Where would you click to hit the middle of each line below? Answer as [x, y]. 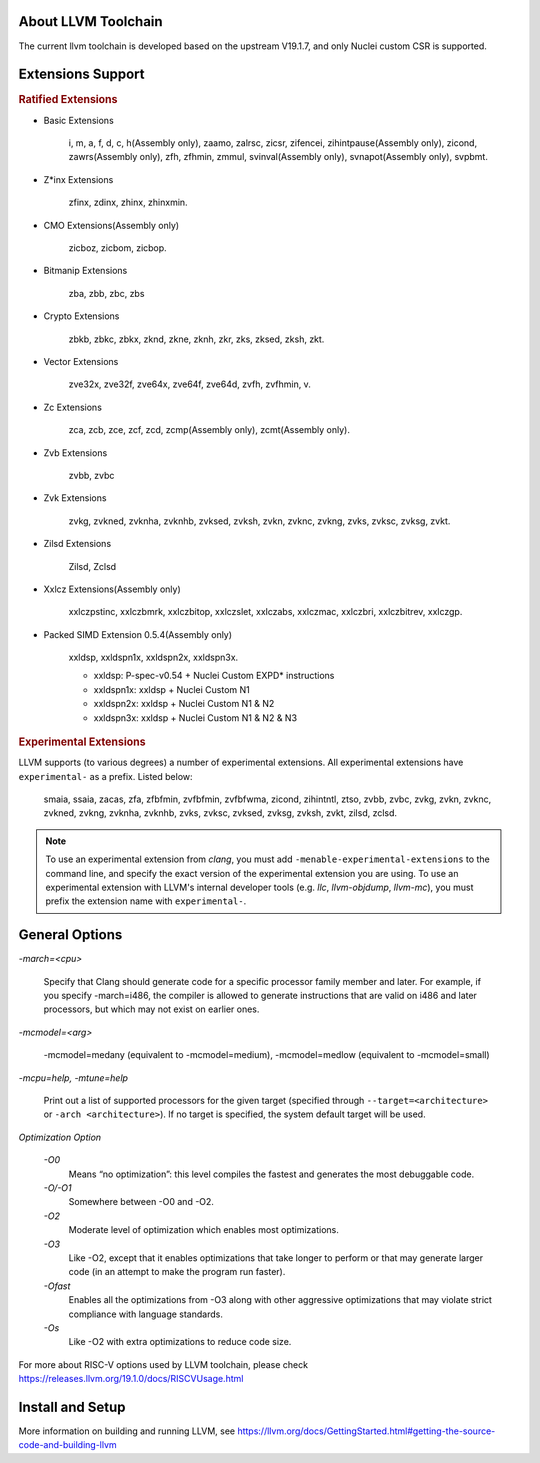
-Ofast [57, 1286]
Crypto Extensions [81, 316]
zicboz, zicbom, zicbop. [117, 248]
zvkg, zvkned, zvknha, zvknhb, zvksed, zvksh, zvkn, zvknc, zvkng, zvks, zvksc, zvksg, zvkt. [259, 521]
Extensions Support [81, 74]
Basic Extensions [78, 120]
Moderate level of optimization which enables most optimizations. [203, 1230]
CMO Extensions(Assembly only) [111, 225]
